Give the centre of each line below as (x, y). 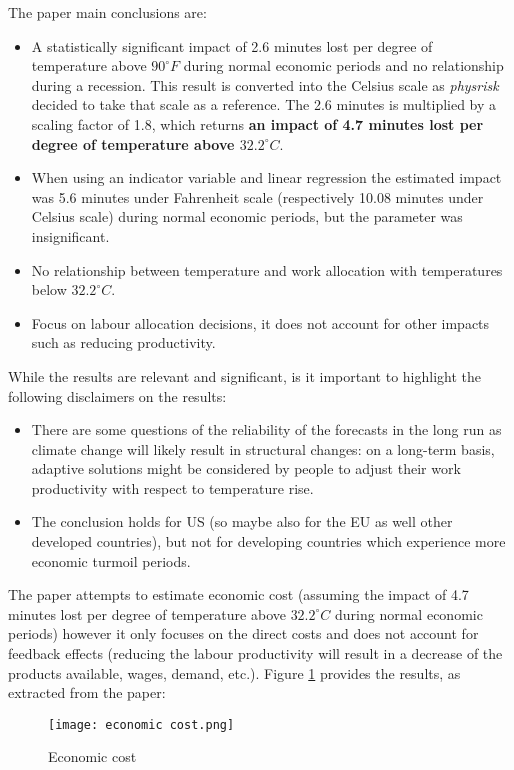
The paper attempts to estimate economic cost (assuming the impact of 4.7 (238, 594)
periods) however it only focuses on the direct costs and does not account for (243, 633)
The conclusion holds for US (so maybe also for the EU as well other (242, 521)
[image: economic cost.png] (141, 724)
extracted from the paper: (87, 692)
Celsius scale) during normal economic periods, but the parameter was (247, 216)
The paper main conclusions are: (107, 12)
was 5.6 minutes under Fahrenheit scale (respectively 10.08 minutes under (257, 196)
